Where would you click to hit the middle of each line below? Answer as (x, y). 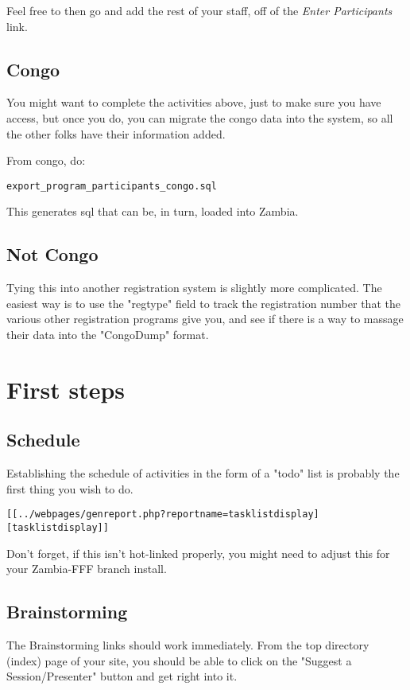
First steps (66, 389)
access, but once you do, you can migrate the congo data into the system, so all (200, 117)
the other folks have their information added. (116, 133)
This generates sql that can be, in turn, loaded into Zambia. (153, 211)
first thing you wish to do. (70, 488)
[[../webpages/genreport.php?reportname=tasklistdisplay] (163, 515)
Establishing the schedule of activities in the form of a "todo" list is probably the (203, 473)
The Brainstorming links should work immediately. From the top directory (188, 645)
